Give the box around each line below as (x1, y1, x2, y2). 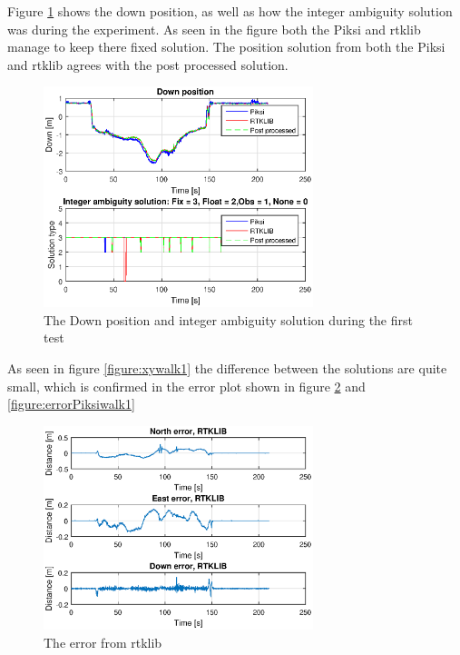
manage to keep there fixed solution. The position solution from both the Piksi (7, 37, 445, 56)
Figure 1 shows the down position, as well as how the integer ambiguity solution (7, 2, 453, 20)
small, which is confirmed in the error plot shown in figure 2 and (7, 376, 366, 395)
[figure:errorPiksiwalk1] (7, 394, 135, 413)
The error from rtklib (44, 632, 162, 651)
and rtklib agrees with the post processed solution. (7, 55, 289, 74)
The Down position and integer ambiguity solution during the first (44, 310, 413, 329)
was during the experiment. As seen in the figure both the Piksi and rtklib (7, 19, 421, 38)
